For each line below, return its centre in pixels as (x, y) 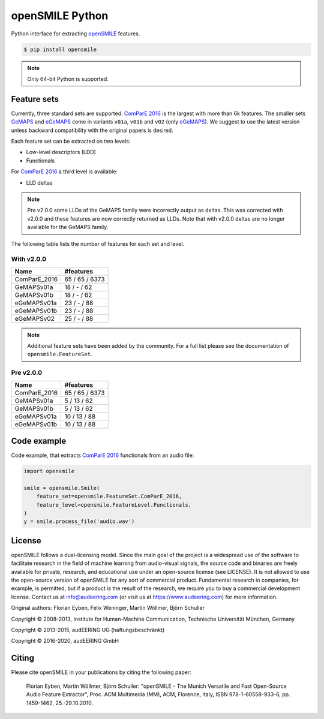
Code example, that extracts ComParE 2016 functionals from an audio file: (103, 455)
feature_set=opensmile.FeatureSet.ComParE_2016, (109, 497)
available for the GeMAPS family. (68, 227)
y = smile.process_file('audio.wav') (79, 521)
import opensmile (49, 471)
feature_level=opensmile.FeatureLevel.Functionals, (114, 505)
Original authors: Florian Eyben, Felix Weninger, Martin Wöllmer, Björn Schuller (108, 608)
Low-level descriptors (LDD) (61, 152)
